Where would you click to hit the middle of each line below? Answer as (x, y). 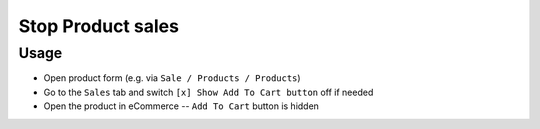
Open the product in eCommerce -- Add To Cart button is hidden (181, 106)
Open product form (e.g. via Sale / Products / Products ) (172, 78)
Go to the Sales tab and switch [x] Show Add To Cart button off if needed (208, 92)
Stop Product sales (99, 26)
